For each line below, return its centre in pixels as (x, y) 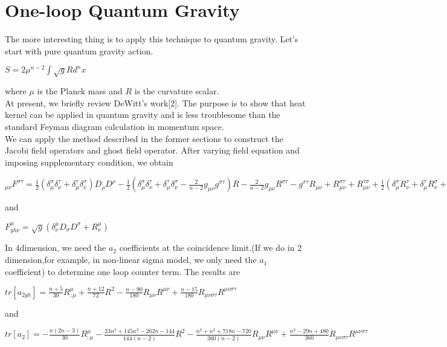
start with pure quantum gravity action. (79, 50)
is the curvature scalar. (177, 91)
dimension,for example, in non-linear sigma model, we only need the (131, 260)
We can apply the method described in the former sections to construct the (144, 138)
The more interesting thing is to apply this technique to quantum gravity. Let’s (152, 39)
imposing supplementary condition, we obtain (89, 162)
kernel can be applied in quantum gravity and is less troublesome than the (143, 115)
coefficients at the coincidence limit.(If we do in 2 (211, 248)
